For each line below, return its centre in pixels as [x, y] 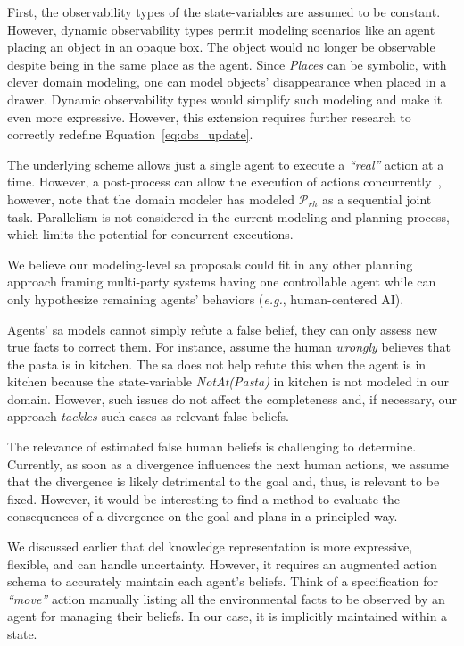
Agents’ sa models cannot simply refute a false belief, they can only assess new [223, 329]
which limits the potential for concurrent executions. [150, 234]
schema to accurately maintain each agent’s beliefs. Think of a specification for [223, 581]
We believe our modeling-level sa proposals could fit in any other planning [210, 264]
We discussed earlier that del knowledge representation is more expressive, [210, 547]
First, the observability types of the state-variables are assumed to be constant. [224, 12]
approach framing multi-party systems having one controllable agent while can [222, 282]
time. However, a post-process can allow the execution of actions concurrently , [224, 182]
